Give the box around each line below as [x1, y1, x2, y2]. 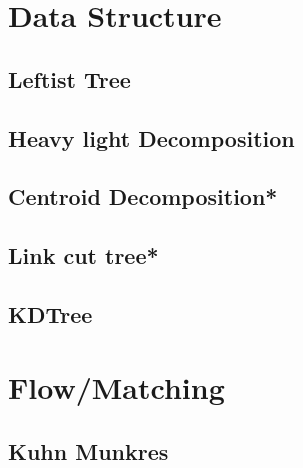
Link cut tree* [8, 240, 159, 271]
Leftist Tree [8, 63, 131, 94]
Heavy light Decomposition [8, 122, 295, 153]
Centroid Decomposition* [8, 181, 278, 212]
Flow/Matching [8, 367, 225, 408]
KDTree [8, 298, 93, 329]
